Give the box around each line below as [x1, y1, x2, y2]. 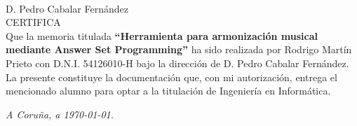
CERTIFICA [6, 15, 61, 29]
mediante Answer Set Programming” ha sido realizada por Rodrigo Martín [6, 42, 352, 57]
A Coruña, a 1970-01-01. [6, 106, 114, 121]
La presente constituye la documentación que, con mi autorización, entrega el [6, 69, 337, 84]
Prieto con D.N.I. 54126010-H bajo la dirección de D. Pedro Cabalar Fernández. [6, 55, 349, 70]
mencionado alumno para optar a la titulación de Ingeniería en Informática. [6, 83, 331, 98]
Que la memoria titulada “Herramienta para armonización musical [6, 28, 318, 43]
